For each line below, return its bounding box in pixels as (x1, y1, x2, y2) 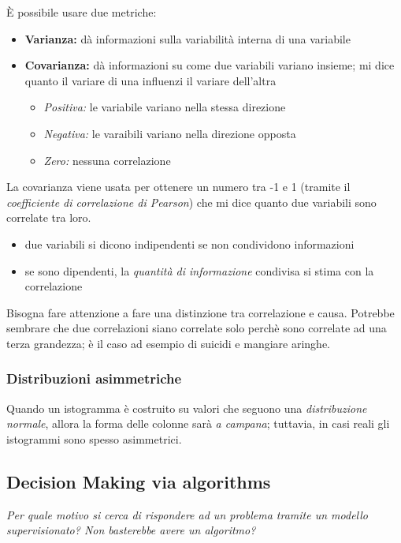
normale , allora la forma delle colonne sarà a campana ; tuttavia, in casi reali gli (6, 415, 390, 432)
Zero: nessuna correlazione (43, 152, 171, 168)
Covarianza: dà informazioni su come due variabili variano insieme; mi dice (24, 57, 395, 73)
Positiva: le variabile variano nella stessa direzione (43, 99, 286, 115)
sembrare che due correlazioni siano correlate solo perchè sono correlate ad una (6, 320, 387, 336)
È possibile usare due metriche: (6, 4, 157, 20)
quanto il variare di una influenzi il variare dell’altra (24, 72, 277, 88)
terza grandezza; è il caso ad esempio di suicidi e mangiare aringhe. (6, 335, 331, 351)
